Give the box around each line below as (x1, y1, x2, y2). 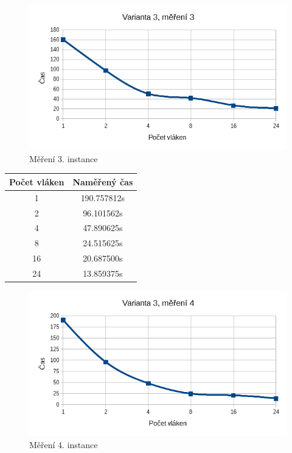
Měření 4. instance (29, 438, 98, 451)
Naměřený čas (72, 175, 133, 188)
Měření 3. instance (29, 152, 98, 165)
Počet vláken (9, 175, 64, 188)
